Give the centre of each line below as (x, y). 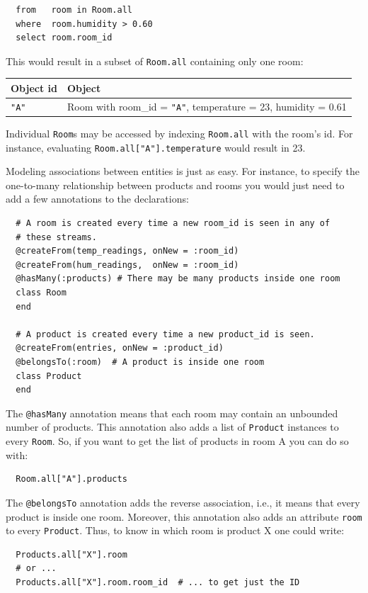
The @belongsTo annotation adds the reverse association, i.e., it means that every (183, 502)
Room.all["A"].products (71, 479)
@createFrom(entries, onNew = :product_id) (120, 348)
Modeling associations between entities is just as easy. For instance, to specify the (183, 171)
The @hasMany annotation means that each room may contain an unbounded (172, 413)
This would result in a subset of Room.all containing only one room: (155, 61)
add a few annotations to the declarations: (97, 199)
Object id (34, 87)
